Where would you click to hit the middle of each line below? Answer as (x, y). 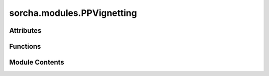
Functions (25, 46)
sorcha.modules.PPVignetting (73, 13)
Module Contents (37, 62)
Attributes (25, 31)
